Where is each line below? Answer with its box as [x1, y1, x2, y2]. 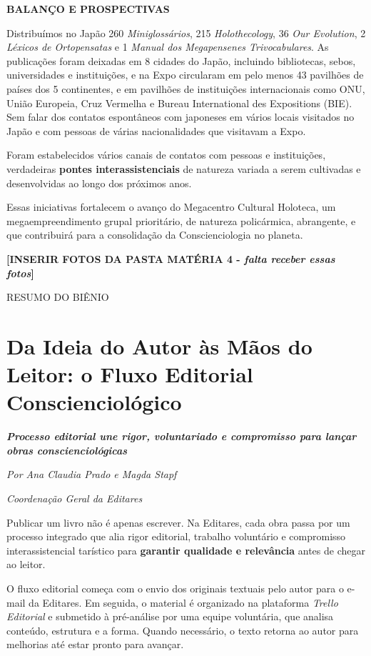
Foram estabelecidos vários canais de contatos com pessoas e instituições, [6, 147, 326, 162]
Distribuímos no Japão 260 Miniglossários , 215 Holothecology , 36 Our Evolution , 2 [6, 25, 366, 40]
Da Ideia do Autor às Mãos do [6, 331, 312, 360]
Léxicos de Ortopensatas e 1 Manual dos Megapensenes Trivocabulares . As [6, 39, 329, 54]
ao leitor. [6, 557, 46, 572]
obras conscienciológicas [6, 442, 128, 457]
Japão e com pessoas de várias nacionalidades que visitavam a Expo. [6, 123, 306, 138]
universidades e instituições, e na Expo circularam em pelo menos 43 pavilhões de [6, 67, 364, 82]
